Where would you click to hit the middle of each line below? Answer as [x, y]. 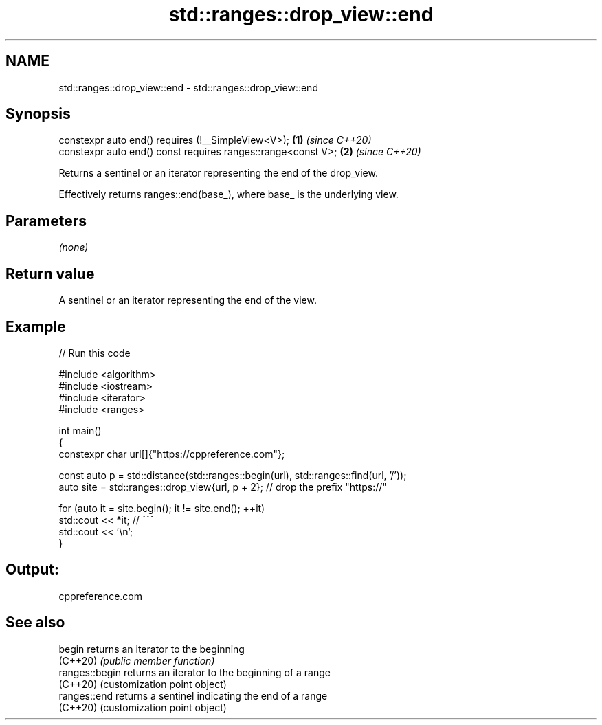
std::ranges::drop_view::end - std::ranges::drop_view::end [188, 87]
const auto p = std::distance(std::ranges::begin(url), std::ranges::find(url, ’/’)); [233, 475]
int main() [80, 430]
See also [35, 623]
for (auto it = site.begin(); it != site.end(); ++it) [162, 508]
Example [36, 326]
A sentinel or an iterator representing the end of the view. [188, 300]
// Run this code [94, 353]
